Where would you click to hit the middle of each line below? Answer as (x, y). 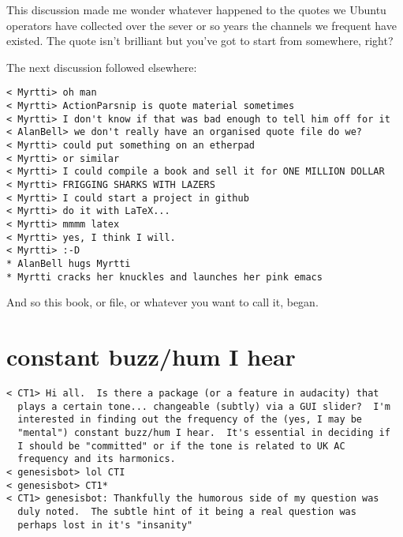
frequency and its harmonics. (97, 459)
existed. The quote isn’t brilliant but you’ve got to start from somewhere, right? (200, 41)
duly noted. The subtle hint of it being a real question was (187, 511)
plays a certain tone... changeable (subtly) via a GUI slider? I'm (204, 406)
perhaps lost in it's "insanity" (105, 525)
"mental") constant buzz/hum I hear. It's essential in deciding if (204, 432)
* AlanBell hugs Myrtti (69, 263)
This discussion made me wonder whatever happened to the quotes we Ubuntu (196, 9)
